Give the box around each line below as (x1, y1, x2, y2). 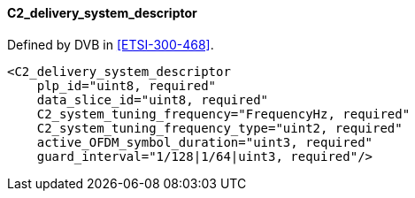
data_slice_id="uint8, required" (36, 92, 269, 107)
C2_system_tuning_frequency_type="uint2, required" (36, 120, 403, 135)
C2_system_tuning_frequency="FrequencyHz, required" (36, 106, 411, 121)
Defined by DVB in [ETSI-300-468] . (7, 36, 214, 52)
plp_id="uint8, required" (36, 78, 217, 93)
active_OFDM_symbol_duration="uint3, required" (36, 134, 373, 149)
